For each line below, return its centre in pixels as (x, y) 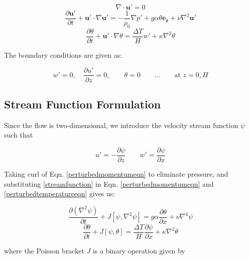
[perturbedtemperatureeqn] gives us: (60, 193)
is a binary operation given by (139, 250)
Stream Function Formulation (83, 104)
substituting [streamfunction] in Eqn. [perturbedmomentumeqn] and (109, 183)
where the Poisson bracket (44, 250)
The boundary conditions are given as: (63, 54)
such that (19, 135)
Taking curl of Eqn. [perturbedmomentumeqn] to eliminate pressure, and (116, 174)
